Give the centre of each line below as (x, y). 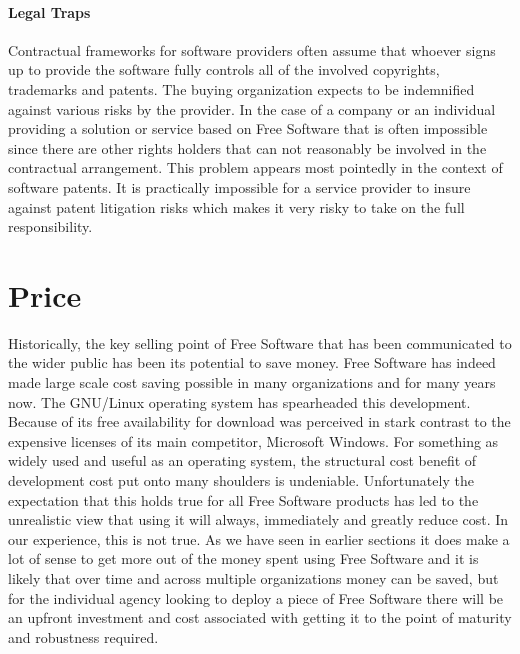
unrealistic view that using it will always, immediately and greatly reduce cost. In (258, 519)
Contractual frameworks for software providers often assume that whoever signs (252, 49)
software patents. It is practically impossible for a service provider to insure (239, 186)
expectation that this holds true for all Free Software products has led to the (243, 499)
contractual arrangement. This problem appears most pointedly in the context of (255, 167)
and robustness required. (83, 636)
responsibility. (50, 226)
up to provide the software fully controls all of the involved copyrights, (224, 69)
